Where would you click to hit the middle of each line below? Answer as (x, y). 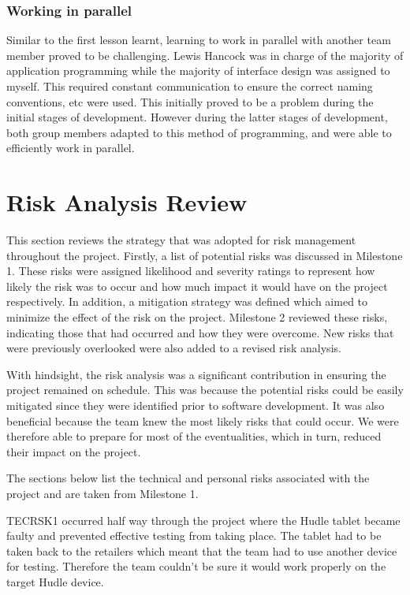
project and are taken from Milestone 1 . (102, 493)
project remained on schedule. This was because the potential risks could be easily (205, 390)
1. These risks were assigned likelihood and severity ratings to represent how (191, 271)
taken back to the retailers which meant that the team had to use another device (202, 550)
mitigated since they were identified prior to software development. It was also (196, 405)
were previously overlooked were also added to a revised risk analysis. (174, 348)
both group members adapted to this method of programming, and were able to (199, 132)
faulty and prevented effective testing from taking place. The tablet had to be (194, 535)
